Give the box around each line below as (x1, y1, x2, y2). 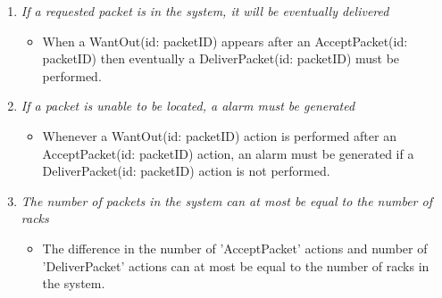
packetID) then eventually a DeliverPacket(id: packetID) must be (42, 49, 400, 68)
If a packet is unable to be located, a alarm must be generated (21, 96, 355, 115)
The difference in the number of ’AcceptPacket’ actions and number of (42, 238, 428, 257)
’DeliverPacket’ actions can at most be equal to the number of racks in (42, 256, 429, 275)
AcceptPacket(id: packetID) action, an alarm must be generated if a (42, 144, 414, 162)
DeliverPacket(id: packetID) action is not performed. (42, 161, 330, 180)
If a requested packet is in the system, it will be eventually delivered (21, 2, 389, 20)
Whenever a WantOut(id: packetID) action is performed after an (42, 126, 396, 145)
